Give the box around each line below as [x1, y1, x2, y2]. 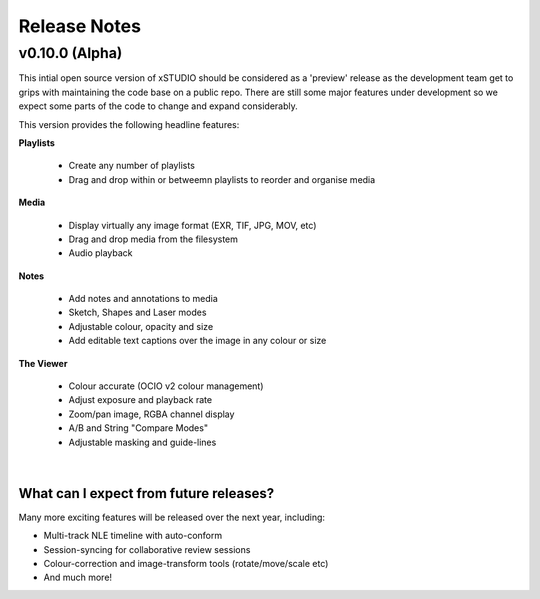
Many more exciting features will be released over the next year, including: [18, 511, 325, 523]
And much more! [43, 571, 113, 584]
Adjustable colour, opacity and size [68, 320, 214, 332]
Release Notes [18, 15, 142, 37]
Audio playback [68, 247, 134, 259]
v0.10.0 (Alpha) [18, 44, 123, 62]
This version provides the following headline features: [18, 118, 240, 130]
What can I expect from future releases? [18, 485, 275, 502]
